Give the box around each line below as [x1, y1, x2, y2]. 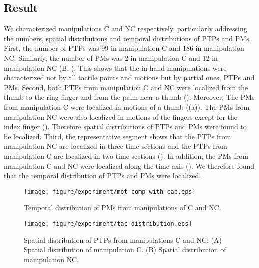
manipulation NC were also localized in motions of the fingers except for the [4, 111, 237, 122]
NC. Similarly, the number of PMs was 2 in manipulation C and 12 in [4, 52, 218, 63]
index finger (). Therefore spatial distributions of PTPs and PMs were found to [4, 121, 247, 132]
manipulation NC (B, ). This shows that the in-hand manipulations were [4, 62, 227, 73]
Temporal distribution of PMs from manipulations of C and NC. [24, 202, 221, 213]
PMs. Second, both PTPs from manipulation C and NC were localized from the [4, 82, 248, 92]
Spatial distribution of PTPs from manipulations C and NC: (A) [24, 234, 222, 245]
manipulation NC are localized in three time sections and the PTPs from [4, 141, 227, 151]
